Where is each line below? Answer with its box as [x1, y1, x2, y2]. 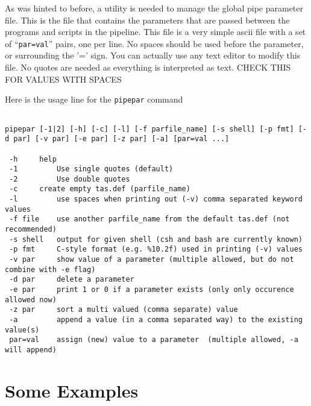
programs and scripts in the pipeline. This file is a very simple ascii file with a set [5, 25, 306, 38]
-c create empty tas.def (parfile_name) [9, 185, 190, 194]
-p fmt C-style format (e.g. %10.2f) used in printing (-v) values [9, 245, 303, 254]
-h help [9, 154, 57, 163]
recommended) [5, 225, 57, 234]
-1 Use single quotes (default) [9, 165, 174, 174]
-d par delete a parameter [9, 275, 134, 284]
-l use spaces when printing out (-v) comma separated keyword [9, 195, 303, 204]
